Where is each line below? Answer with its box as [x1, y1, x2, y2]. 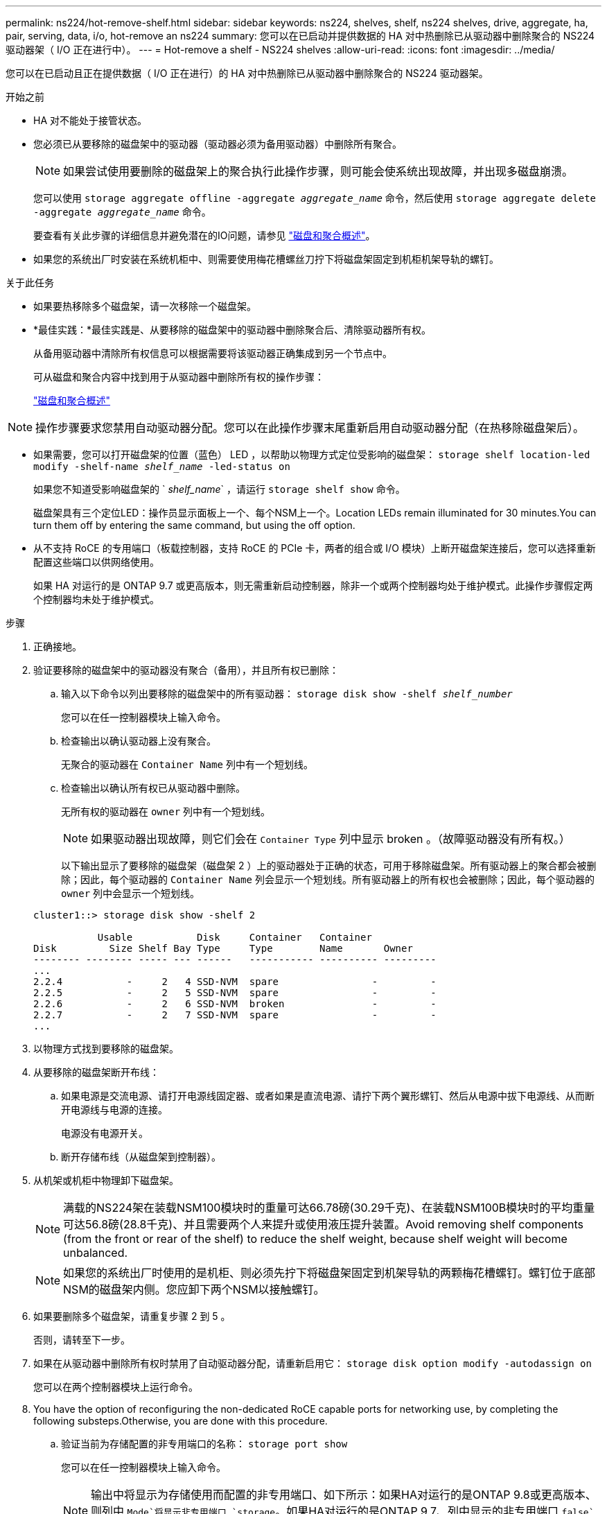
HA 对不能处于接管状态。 [33, 114, 148, 126]
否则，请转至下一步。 [33, 1334, 130, 1346]
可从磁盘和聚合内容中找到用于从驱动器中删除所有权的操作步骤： [33, 371, 324, 383]
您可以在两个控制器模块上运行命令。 [33, 1381, 198, 1393]
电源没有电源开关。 [61, 1127, 148, 1139]
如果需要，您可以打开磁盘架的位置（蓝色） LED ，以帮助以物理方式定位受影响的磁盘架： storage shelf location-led [33, 449, 590, 460]
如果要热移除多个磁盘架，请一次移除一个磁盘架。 [33, 300, 256, 312]
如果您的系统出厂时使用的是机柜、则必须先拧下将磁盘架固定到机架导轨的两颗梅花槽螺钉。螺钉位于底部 [63, 1266, 596, 1280]
